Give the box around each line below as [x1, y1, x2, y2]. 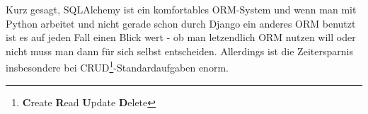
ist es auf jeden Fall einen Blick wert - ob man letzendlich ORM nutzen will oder [6, 30, 356, 45]
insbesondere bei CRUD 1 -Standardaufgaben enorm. [6, 58, 229, 75]
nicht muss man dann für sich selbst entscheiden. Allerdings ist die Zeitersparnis [6, 43, 353, 58]
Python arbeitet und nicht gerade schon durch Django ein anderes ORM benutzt [6, 16, 356, 30]
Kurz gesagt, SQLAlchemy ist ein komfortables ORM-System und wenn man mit [6, 2, 357, 16]
